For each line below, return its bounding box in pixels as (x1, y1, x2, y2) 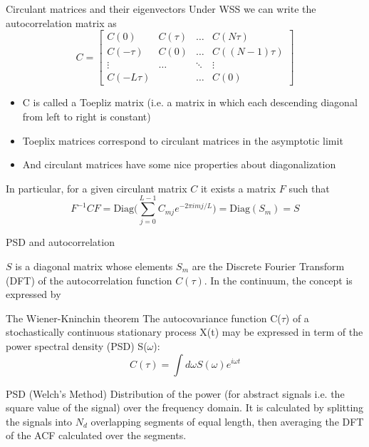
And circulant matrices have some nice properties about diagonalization (22, 157, 336, 172)
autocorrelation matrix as (6, 15, 117, 30)
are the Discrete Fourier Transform (192, 259, 345, 273)
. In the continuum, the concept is (204, 272, 353, 287)
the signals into (6, 413, 73, 428)
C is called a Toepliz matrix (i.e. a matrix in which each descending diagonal (22, 95, 358, 110)
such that (289, 180, 330, 195)
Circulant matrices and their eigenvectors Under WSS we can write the (6, 1, 316, 16)
